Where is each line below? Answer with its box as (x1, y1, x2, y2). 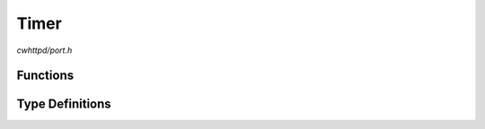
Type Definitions (16, 97, 111, 112)
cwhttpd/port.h (16, 45, 73, 56)
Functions (16, 68, 75, 83)
